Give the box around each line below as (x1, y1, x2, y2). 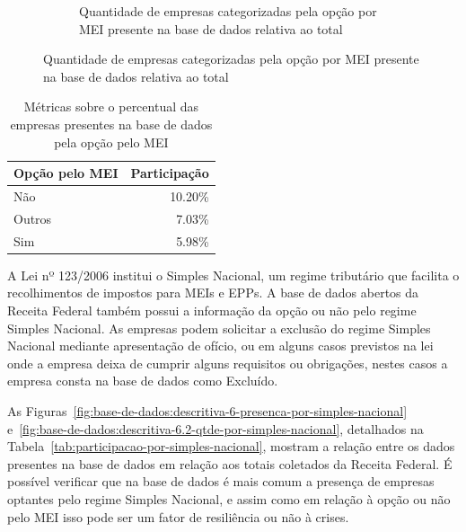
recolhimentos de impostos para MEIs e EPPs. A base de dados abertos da (7, 283, 419, 302)
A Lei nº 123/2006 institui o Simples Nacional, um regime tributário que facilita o (7, 265, 460, 284)
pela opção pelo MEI (54, 132, 169, 151)
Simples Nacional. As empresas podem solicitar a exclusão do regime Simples (7, 318, 431, 337)
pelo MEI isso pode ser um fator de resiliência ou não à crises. (7, 507, 349, 526)
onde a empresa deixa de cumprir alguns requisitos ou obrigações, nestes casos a (7, 353, 448, 372)
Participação (130, 164, 209, 182)
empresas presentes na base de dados (10, 114, 213, 133)
